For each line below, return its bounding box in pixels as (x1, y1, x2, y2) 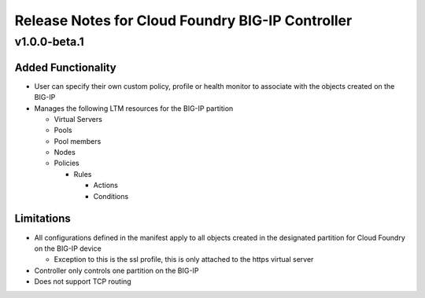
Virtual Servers (54, 114, 102, 123)
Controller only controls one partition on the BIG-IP (34, 266, 199, 275)
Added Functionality (14, 61, 117, 74)
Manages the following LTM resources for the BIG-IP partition (34, 103, 234, 113)
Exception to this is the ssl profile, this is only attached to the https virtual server (54, 255, 314, 264)
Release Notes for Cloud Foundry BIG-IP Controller (14, 12, 353, 29)
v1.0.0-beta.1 (14, 35, 84, 49)
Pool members (54, 136, 102, 145)
